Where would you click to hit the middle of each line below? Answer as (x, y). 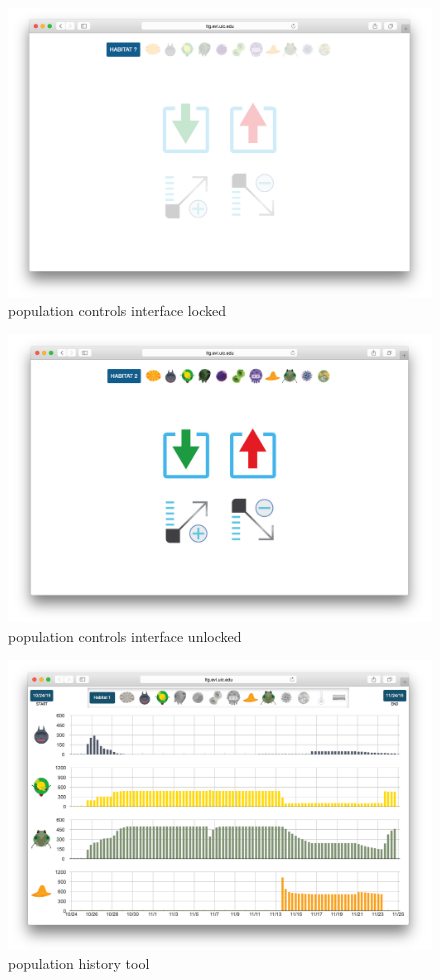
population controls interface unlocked (125, 635)
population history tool (79, 963)
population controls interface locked (117, 310)
